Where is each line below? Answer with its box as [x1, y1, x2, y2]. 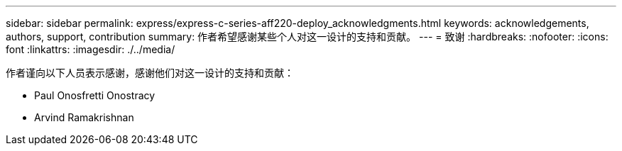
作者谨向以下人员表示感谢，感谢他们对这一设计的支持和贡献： [6, 67, 294, 79]
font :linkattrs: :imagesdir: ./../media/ [6, 43, 175, 55]
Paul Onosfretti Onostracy [34, 89, 155, 101]
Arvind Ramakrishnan [34, 111, 134, 123]
